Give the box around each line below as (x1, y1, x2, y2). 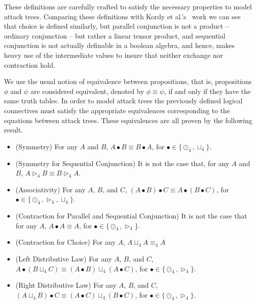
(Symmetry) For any (15, 141, 78, 151)
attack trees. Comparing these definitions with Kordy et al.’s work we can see (4, 11, 241, 21)
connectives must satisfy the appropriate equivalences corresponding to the (4, 105, 230, 115)
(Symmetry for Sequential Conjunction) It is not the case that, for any (15, 158, 229, 168)
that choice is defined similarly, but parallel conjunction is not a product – (4, 21, 229, 31)
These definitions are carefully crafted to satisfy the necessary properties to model (4, 1, 252, 11)
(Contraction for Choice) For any (15, 237, 116, 247)
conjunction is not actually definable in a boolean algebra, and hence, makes (4, 40, 235, 50)
